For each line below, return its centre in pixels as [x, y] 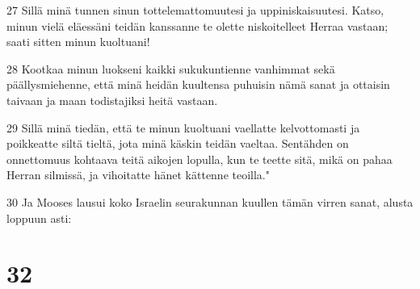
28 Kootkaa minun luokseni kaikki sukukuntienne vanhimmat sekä [171, 68]
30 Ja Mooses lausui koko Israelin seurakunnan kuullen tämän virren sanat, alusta [210, 201]
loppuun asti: [39, 218]
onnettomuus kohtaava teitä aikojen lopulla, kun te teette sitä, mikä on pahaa [199, 159]
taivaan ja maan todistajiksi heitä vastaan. [112, 100]
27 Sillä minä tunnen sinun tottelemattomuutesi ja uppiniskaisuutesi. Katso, [195, 10]
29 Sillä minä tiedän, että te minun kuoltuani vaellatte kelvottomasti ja [183, 127]
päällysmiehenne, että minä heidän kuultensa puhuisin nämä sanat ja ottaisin [198, 84]
